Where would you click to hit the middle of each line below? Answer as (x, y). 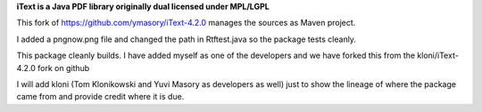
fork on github (63, 68)
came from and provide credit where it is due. (100, 97)
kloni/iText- (437, 56)
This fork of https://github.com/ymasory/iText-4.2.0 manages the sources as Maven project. (186, 23)
